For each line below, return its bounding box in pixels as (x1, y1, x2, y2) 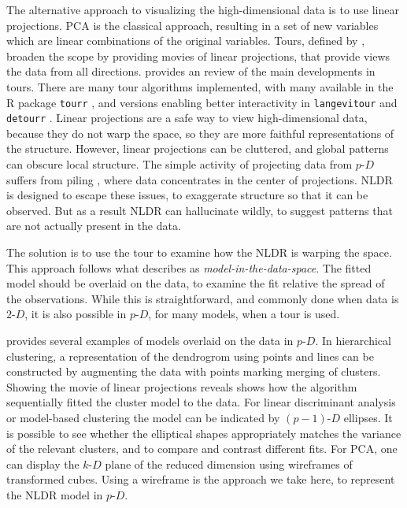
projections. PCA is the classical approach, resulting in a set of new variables (6, 17, 379, 33)
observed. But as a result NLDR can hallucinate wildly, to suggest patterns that (6, 202, 393, 218)
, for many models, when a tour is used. (148, 306, 340, 322)
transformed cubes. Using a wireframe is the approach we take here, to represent (6, 471, 395, 488)
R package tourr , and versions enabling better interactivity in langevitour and (6, 94, 398, 110)
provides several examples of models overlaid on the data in (6, 332, 294, 348)
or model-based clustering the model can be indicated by (6, 409, 280, 425)
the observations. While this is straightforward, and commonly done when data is (6, 290, 399, 306)
